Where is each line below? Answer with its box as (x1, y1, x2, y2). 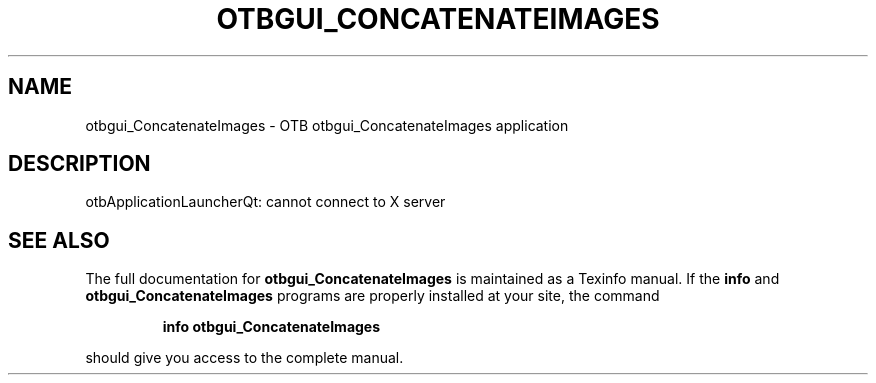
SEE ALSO (8, 227, 110, 253)
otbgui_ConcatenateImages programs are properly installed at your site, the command (85, 287, 660, 305)
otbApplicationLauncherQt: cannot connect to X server (85, 193, 446, 211)
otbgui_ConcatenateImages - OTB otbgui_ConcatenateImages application (85, 116, 569, 134)
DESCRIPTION (8, 151, 151, 177)
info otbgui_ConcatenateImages (162, 318, 381, 336)
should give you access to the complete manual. (85, 349, 404, 367)
